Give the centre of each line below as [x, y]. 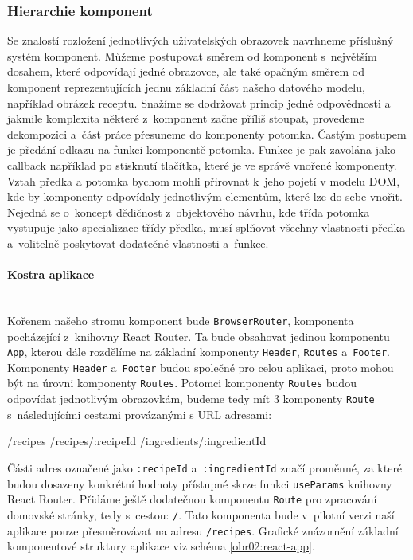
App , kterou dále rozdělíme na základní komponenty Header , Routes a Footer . [199, 352]
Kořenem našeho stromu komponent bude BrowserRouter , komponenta [181, 320]
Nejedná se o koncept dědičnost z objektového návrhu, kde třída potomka [189, 211]
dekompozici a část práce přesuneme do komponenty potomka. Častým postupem [207, 133]
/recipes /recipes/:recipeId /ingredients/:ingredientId [137, 441]
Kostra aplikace [51, 274]
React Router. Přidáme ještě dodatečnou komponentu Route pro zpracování [192, 499]
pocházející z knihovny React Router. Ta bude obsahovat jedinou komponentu [199, 336]
